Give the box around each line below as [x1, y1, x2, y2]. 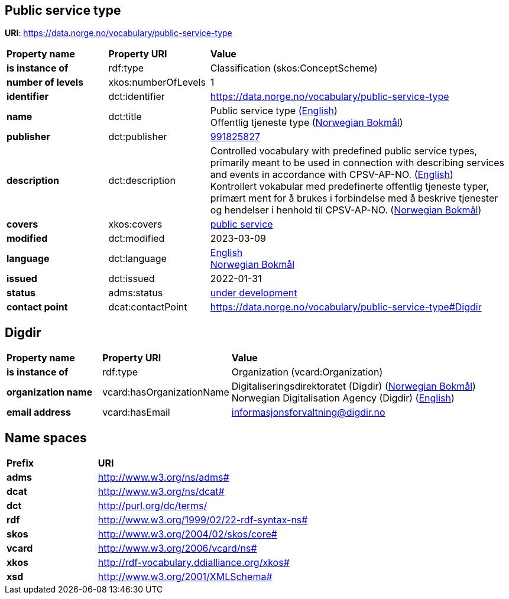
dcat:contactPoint [108, 301, 187, 313]
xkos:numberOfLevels [108, 76, 206, 89]
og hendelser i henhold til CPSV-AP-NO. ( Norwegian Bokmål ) [210, 204, 482, 216]
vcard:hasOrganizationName [102, 386, 229, 399]
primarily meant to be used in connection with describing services [210, 157, 504, 169]
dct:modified [108, 232, 165, 245]
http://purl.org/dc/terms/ [98, 500, 208, 512]
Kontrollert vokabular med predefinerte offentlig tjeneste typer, [210, 180, 489, 193]
